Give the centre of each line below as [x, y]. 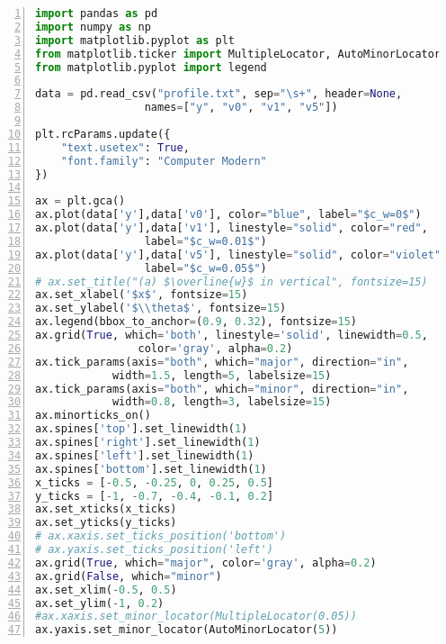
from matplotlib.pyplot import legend [151, 67]
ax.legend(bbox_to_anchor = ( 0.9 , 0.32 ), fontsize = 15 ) [196, 322]
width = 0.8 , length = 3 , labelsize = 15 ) [222, 402]
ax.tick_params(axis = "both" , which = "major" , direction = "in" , [222, 362]
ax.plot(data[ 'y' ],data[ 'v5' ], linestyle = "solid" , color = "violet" [238, 254]
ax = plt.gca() [80, 201]
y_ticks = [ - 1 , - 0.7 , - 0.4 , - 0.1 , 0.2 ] [155, 496]
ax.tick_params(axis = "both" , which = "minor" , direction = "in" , [222, 389]
